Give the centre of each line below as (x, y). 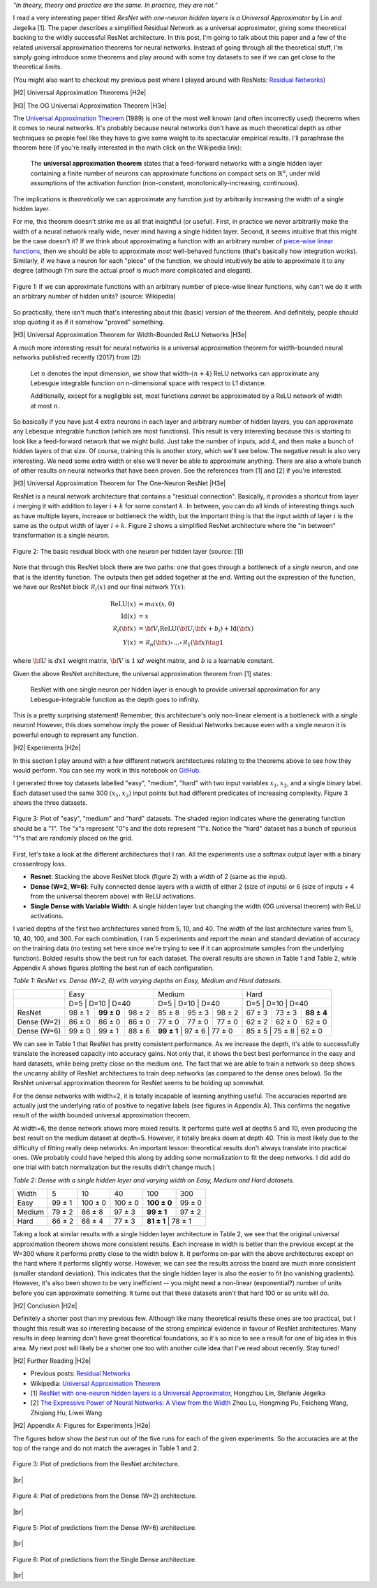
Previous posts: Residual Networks (80, 1373)
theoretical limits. (38, 67)
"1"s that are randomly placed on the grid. (73, 838)
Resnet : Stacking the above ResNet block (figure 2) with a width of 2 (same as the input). (159, 877)
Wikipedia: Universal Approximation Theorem (95, 1383)
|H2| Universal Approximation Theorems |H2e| (80, 93)
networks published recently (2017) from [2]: (77, 357)
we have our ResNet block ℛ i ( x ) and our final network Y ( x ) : (99, 587)
